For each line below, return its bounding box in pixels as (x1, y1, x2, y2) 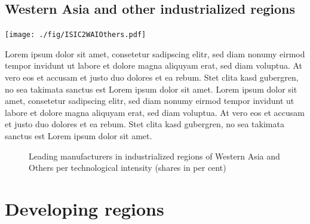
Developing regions (5, 196, 164, 220)
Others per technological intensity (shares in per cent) (29, 161, 226, 174)
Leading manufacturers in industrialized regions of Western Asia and (29, 149, 280, 162)
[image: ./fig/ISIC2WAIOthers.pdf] (5, 30, 146, 39)
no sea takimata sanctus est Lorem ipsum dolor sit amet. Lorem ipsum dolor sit (5, 82, 297, 95)
